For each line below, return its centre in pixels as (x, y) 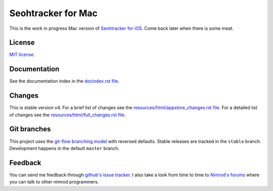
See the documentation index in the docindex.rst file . (64, 81)
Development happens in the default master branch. (64, 148)
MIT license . (22, 55)
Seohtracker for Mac (54, 13)
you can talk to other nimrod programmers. (54, 182)
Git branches (30, 129)
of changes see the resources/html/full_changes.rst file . (67, 115)
